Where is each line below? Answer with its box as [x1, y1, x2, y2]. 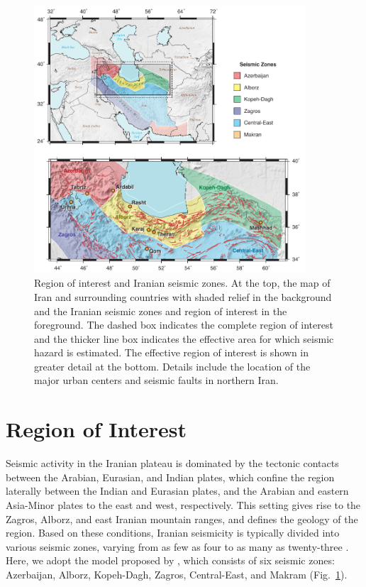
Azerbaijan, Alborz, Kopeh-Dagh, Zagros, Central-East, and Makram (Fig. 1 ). [6, 566, 348, 581]
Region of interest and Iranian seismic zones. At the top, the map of [34, 275, 331, 290]
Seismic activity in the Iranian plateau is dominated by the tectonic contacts [6, 456, 339, 471]
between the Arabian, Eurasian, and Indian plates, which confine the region [6, 469, 335, 484]
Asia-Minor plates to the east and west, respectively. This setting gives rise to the [6, 497, 361, 512]
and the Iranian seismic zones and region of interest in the [34, 303, 287, 318]
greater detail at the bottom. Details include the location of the [34, 358, 311, 373]
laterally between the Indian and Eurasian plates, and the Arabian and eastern [6, 483, 349, 498]
